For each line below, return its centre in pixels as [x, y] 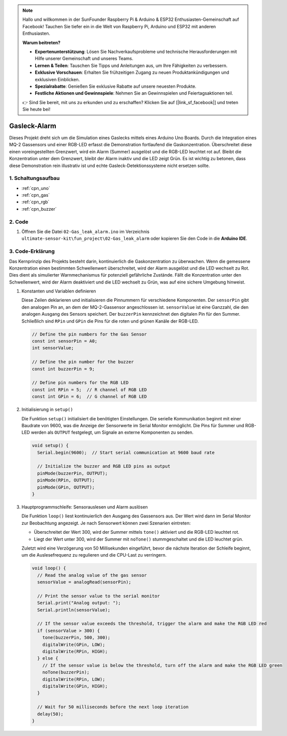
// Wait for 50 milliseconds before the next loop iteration [113, 707]
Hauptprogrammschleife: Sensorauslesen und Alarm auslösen [85, 507]
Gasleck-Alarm [33, 126]
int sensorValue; [53, 348]
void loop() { [49, 568]
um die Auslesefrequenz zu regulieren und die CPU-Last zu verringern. [94, 555]
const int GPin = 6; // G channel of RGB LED [89, 397]
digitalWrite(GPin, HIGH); [75, 686]
